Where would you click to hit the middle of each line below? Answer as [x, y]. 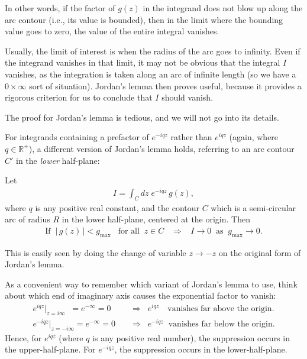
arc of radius [28, 219]
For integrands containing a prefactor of [77, 137]
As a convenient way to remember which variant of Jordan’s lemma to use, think [151, 284]
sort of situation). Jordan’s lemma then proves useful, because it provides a [165, 85]
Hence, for [23, 337]
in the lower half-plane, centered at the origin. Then [156, 219]
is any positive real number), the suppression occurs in [191, 337]
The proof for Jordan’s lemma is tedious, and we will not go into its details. [142, 117]
